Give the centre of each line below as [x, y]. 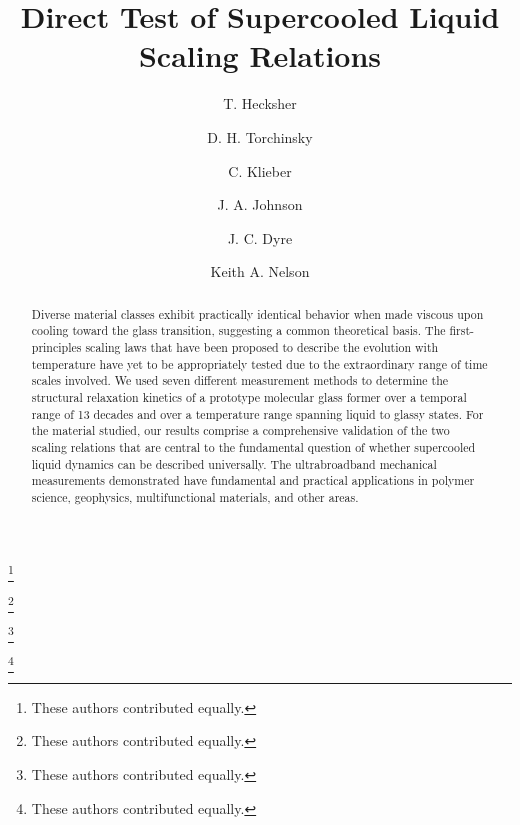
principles [56, 346]
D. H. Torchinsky [260, 136]
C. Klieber [260, 170]
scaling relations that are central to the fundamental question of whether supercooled [253, 446]
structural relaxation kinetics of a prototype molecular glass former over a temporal [249, 396]
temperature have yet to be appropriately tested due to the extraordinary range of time [259, 363]
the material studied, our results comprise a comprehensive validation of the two [240, 430]
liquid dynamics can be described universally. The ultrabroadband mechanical [234, 463]
